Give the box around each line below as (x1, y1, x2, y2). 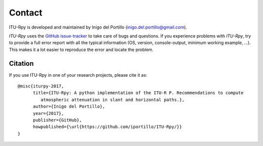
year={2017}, (33, 111, 64, 116)
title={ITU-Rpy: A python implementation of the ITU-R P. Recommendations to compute (33, 90, 244, 96)
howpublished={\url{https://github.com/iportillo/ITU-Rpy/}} (33, 124, 182, 130)
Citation (9, 59, 34, 67)
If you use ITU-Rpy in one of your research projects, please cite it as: (9, 72, 148, 78)
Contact (9, 7, 42, 18)
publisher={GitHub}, (33, 117, 82, 123)
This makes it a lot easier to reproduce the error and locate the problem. (9, 47, 153, 52)
